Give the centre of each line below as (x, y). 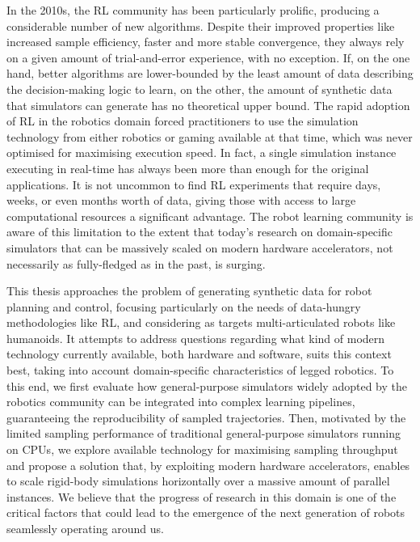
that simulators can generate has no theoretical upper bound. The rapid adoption (208, 105)
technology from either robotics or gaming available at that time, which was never (210, 136)
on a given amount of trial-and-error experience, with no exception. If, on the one (208, 57)
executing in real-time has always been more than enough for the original (188, 168)
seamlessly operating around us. (85, 528)
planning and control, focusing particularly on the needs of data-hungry (184, 306)
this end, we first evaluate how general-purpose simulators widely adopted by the (207, 385)
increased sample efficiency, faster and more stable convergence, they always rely (206, 42)
